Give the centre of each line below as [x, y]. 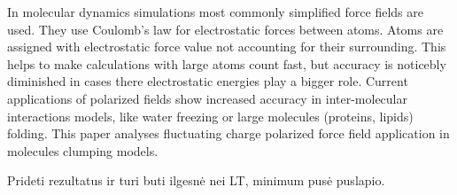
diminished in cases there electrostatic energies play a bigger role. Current [208, 81]
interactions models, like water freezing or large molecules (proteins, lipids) [210, 116]
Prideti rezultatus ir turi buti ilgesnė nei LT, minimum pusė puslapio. [196, 180]
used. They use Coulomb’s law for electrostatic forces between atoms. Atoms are [225, 29]
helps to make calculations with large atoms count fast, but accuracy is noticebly [227, 63]
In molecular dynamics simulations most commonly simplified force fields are [215, 12]
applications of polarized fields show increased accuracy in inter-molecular [208, 98]
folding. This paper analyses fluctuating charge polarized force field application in [228, 133]
